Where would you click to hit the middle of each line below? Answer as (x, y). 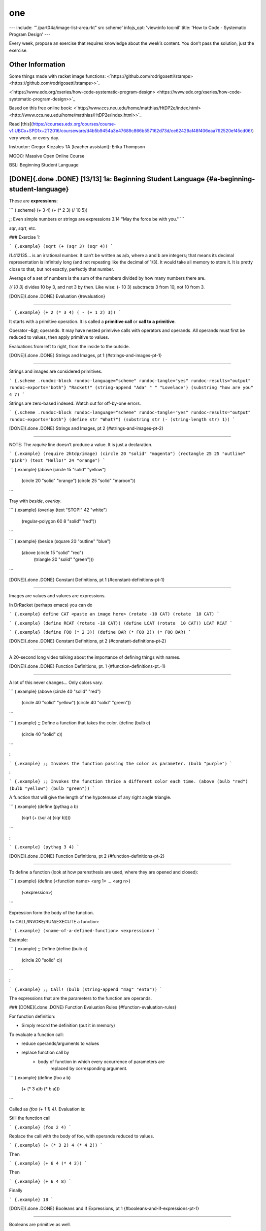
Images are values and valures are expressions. (57, 596)
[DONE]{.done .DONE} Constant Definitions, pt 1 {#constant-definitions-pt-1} (87, 580)
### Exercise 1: (25, 237)
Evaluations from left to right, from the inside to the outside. (69, 346)
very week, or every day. (34, 137)
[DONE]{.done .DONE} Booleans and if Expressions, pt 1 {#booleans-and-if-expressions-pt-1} (104, 1208)
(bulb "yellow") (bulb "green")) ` (52, 788)
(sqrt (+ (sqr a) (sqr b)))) (46, 818)
